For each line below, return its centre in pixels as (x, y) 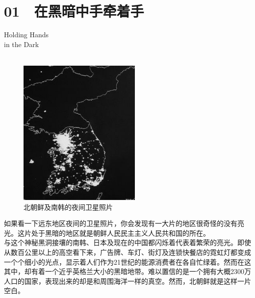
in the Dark (22, 44)
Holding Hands (26, 35)
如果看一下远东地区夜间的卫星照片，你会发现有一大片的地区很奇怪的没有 (121, 223)
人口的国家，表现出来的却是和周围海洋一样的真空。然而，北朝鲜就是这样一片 (127, 281)
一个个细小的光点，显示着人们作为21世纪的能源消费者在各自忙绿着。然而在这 (127, 261)
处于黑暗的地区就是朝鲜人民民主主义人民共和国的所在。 (120, 233)
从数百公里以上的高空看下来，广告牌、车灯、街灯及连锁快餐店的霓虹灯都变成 (127, 252)
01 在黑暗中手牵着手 (74, 11)
